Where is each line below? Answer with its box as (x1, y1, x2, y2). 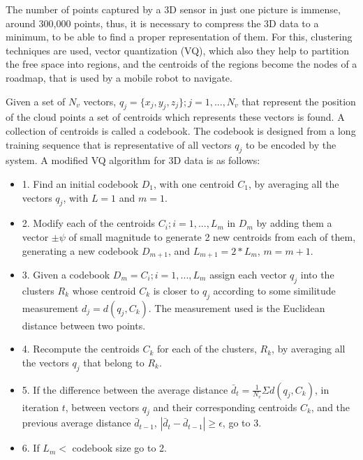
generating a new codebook (22, 243, 139, 258)
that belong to (83, 355, 145, 369)
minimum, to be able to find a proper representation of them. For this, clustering (6, 29, 353, 44)
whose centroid (72, 283, 136, 297)
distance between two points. (22, 318, 146, 332)
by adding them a (256, 216, 332, 230)
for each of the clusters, (156, 341, 257, 356)
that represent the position (242, 94, 356, 108)
